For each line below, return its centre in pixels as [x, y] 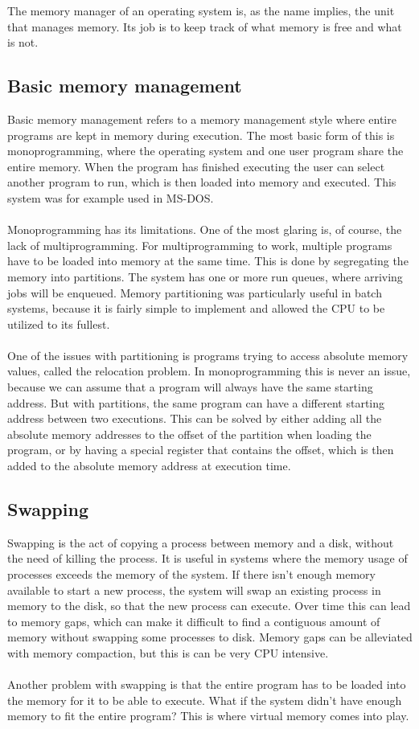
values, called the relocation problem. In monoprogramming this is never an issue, [209, 371]
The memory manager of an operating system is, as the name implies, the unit [201, 10]
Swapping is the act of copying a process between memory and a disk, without [201, 542]
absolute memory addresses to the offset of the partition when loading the [189, 434]
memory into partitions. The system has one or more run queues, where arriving [205, 276]
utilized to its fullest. [59, 324]
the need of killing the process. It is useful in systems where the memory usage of [207, 558]
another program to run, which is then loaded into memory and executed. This [202, 182]
